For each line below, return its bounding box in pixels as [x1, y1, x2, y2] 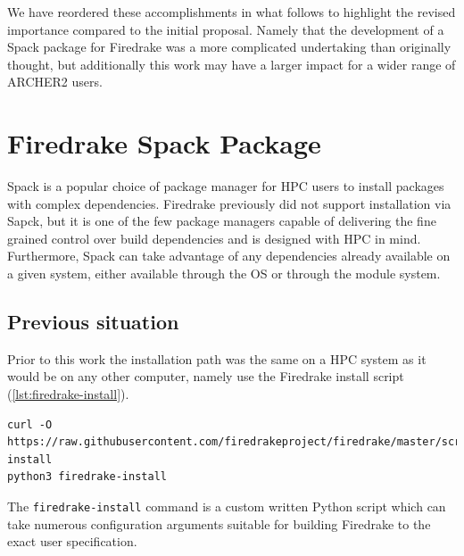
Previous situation [7, 308, 179, 336]
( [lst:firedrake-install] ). [7, 385, 129, 403]
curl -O [7, 418, 53, 431]
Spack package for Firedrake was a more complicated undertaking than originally [7, 37, 452, 56]
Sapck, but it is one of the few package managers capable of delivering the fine [7, 212, 436, 230]
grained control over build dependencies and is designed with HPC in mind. [7, 228, 421, 247]
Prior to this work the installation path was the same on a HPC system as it [7, 349, 427, 368]
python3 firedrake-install [7, 470, 167, 484]
